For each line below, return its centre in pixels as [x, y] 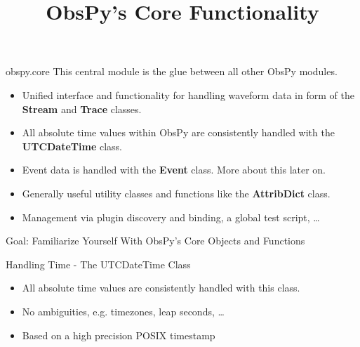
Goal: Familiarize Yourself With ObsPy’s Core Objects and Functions [155, 241]
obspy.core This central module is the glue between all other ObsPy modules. [172, 71]
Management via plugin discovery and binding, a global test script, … [171, 217]
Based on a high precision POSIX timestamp [119, 335]
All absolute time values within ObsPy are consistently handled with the [178, 132]
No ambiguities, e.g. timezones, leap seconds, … [123, 311]
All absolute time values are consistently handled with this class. [161, 288]
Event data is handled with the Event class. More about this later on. [174, 170]
